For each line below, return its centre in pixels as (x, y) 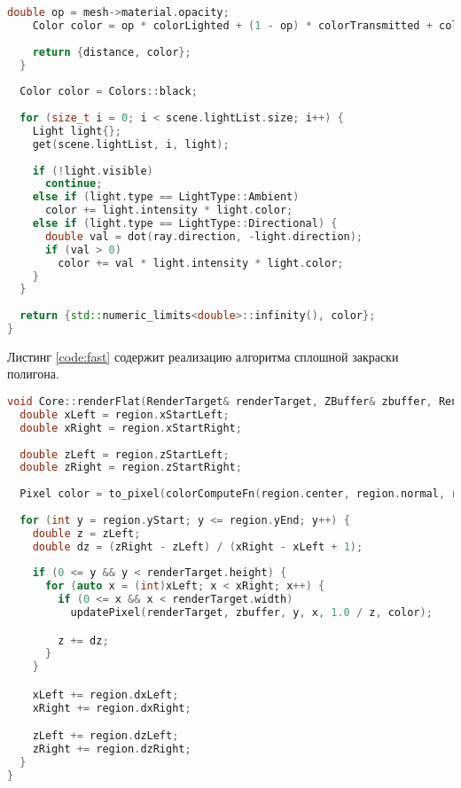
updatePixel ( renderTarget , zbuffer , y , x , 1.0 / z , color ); (251, 613)
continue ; (74, 184)
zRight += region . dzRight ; (112, 749)
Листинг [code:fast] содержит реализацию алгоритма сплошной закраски (203, 356)
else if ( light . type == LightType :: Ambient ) (166, 197)
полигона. (33, 374)
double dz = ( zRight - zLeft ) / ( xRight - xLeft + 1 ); (198, 546)
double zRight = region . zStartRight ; (131, 468)
